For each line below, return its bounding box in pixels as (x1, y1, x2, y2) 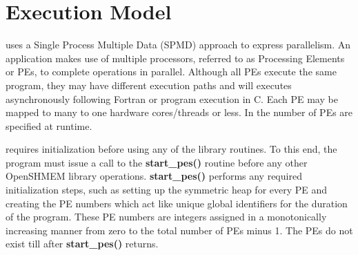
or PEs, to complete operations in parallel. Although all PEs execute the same (6, 64, 337, 79)
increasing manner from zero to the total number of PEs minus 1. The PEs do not (6, 223, 353, 237)
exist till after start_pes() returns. (6, 236, 159, 251)
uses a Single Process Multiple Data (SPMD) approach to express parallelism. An (6, 37, 351, 52)
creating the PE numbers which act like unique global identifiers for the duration (6, 196, 348, 210)
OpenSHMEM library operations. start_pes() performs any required (6, 169, 302, 183)
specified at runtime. (6, 118, 92, 133)
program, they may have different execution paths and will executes (6, 77, 292, 92)
